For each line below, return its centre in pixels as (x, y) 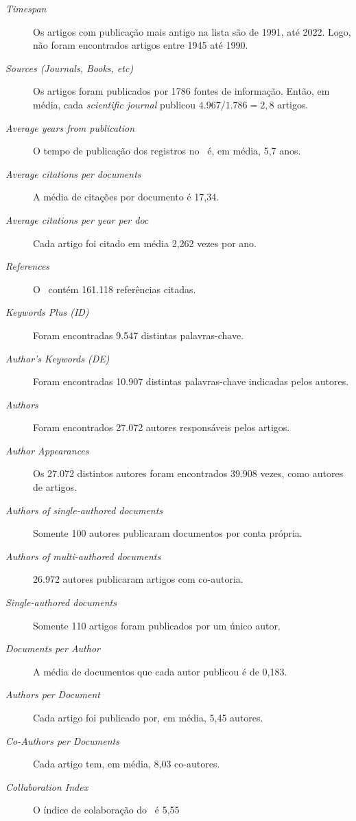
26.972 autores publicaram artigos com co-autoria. (138, 579)
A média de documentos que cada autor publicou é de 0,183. (160, 671)
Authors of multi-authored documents (83, 556)
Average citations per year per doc (77, 219)
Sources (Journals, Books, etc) (70, 68)
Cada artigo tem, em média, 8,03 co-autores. (127, 764)
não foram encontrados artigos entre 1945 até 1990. (141, 45)
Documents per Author (53, 648)
